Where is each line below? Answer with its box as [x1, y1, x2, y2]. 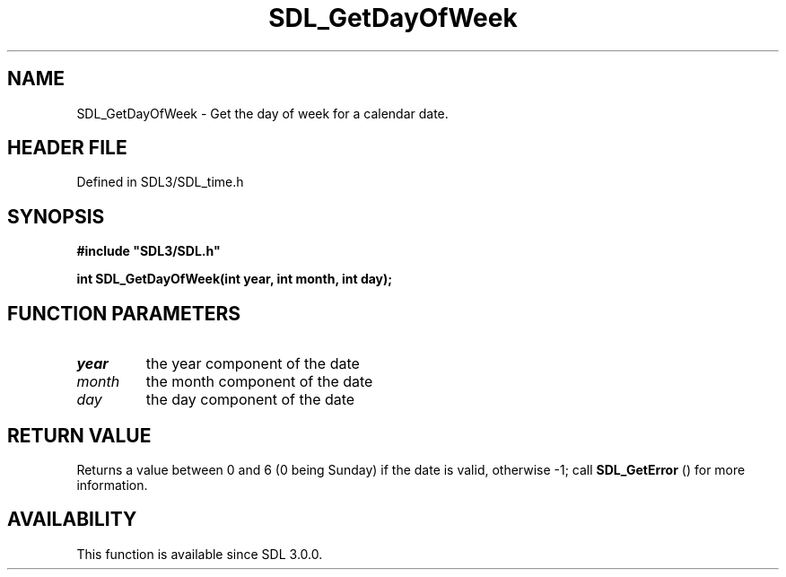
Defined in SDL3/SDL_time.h [76, 174, 244, 190]
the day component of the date [145, 390, 355, 409]
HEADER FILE [7, 136, 127, 160]
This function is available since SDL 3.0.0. [76, 546, 323, 562]
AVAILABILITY [7, 508, 137, 531]
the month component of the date [145, 372, 373, 391]
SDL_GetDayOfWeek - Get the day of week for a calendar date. [76, 105, 449, 121]
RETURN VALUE [7, 424, 152, 447]
